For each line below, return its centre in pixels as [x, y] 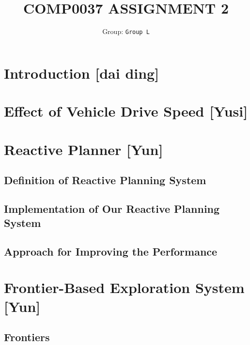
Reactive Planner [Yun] [84, 149]
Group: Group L [126, 31]
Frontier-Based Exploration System [124, 287]
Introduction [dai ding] [82, 73]
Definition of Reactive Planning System [105, 180]
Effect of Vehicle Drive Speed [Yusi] [126, 111]
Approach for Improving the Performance [111, 251]
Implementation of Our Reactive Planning [112, 208]
